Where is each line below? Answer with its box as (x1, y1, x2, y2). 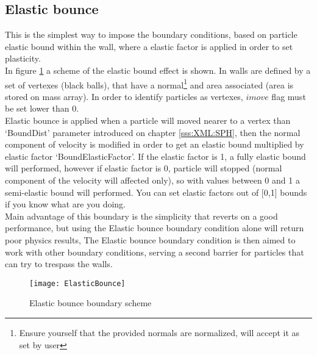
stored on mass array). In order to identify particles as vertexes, (5, 90, 243, 102)
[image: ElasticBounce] (29, 279, 126, 288)
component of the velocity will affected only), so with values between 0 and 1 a (5, 173, 300, 186)
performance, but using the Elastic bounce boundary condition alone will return (5, 221, 304, 234)
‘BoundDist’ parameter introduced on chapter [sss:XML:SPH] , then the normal (5, 126, 301, 138)
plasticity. (5, 52, 41, 65)
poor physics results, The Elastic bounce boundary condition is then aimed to (5, 233, 296, 246)
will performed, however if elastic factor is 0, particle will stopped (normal (5, 162, 282, 174)
